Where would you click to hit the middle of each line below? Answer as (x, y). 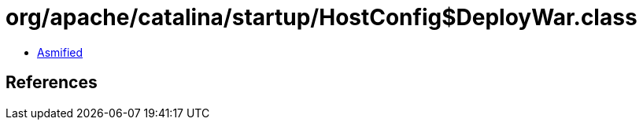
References (52, 83)
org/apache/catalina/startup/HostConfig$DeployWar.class (321, 17)
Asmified (60, 52)
